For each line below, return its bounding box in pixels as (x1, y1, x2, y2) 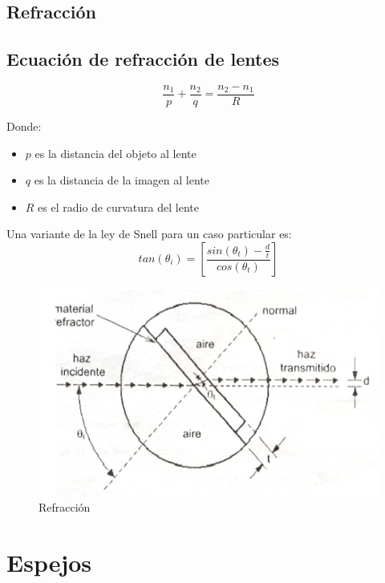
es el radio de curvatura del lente (38, 198, 199, 215)
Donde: (6, 118, 42, 135)
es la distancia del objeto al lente (34, 144, 197, 161)
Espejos (6, 545, 92, 578)
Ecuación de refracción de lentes (6, 47, 280, 71)
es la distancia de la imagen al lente (34, 172, 209, 188)
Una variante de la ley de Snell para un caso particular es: (6, 225, 292, 242)
